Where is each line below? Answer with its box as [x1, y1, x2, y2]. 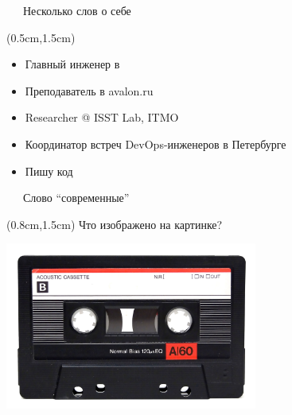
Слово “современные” [22, 189, 130, 206]
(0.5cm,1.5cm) [6, 29, 76, 45]
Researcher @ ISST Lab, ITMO [25, 109, 179, 126]
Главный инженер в [25, 56, 120, 72]
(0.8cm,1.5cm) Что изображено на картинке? [6, 215, 223, 232]
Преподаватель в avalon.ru [25, 82, 154, 99]
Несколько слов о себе [22, 2, 131, 18]
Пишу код [25, 162, 73, 179]
